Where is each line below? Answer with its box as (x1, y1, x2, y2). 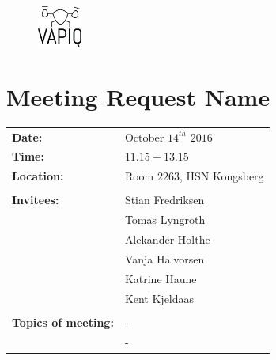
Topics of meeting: (12, 313, 114, 330)
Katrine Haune (124, 270, 197, 286)
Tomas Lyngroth (124, 211, 206, 228)
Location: (12, 168, 64, 184)
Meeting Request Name (6, 80, 270, 112)
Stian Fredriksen (124, 191, 205, 208)
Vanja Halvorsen (124, 250, 205, 267)
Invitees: (12, 191, 59, 208)
